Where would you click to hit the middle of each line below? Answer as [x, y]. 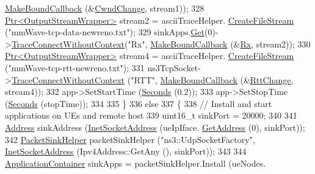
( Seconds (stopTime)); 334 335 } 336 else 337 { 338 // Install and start [139, 103]
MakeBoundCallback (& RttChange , [227, 79]
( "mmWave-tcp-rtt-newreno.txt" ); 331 [75, 67]
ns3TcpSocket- [174, 67]
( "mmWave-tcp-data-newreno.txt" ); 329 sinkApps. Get [105, 32]
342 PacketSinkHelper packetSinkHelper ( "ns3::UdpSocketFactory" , [130, 139]
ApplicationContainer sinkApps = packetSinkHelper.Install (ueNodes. [136, 163]
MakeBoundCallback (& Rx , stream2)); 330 [230, 43]
